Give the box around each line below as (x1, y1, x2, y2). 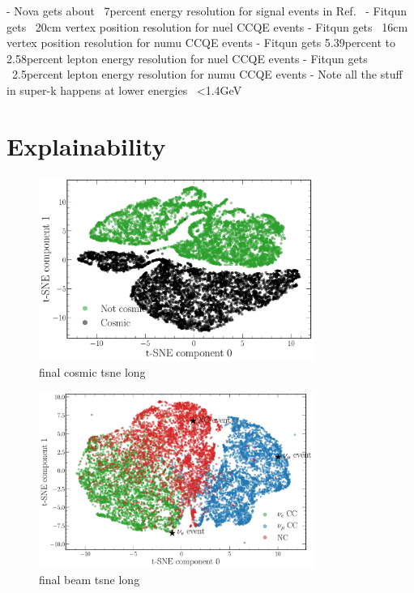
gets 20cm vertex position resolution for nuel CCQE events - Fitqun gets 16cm (6, 18, 408, 35)
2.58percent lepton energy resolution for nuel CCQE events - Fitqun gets (6, 49, 368, 66)
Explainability (6, 129, 166, 162)
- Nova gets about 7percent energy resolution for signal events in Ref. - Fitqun (6, 2, 407, 19)
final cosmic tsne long (39, 364, 146, 381)
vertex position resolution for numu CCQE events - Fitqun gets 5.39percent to (6, 34, 395, 51)
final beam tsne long (39, 570, 140, 587)
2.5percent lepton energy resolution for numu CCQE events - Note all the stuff (11, 66, 403, 83)
